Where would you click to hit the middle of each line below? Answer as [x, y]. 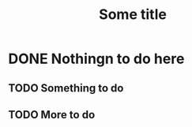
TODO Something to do [66, 88]
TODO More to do [52, 115]
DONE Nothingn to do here [96, 59]
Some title [133, 15]
